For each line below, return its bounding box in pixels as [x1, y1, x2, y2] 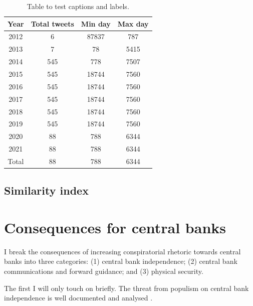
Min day [81, 18, 111, 29]
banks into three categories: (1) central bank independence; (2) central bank [4, 256, 237, 266]
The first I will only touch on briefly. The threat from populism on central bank [4, 282, 249, 293]
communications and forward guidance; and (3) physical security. [4, 266, 203, 276]
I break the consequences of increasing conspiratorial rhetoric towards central [4, 246, 241, 256]
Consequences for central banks [4, 217, 226, 237]
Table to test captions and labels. [27, 1, 129, 11]
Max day [117, 18, 149, 29]
